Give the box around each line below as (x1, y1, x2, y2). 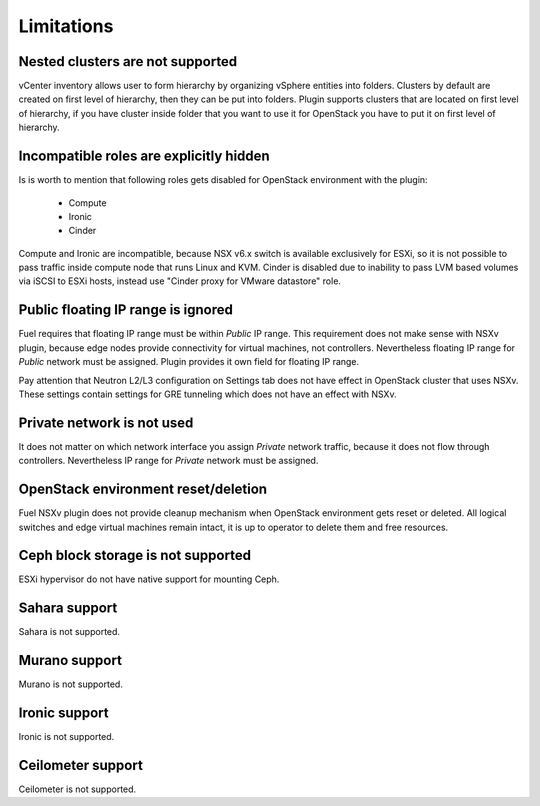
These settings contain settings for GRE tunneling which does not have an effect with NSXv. (18, 388, 397, 400)
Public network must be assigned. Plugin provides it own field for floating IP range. (18, 356, 360, 368)
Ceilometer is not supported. (18, 783, 137, 795)
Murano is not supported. (18, 678, 124, 690)
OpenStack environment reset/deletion (18, 481, 268, 498)
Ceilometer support (18, 756, 144, 774)
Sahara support (18, 600, 118, 617)
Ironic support (18, 705, 109, 722)
